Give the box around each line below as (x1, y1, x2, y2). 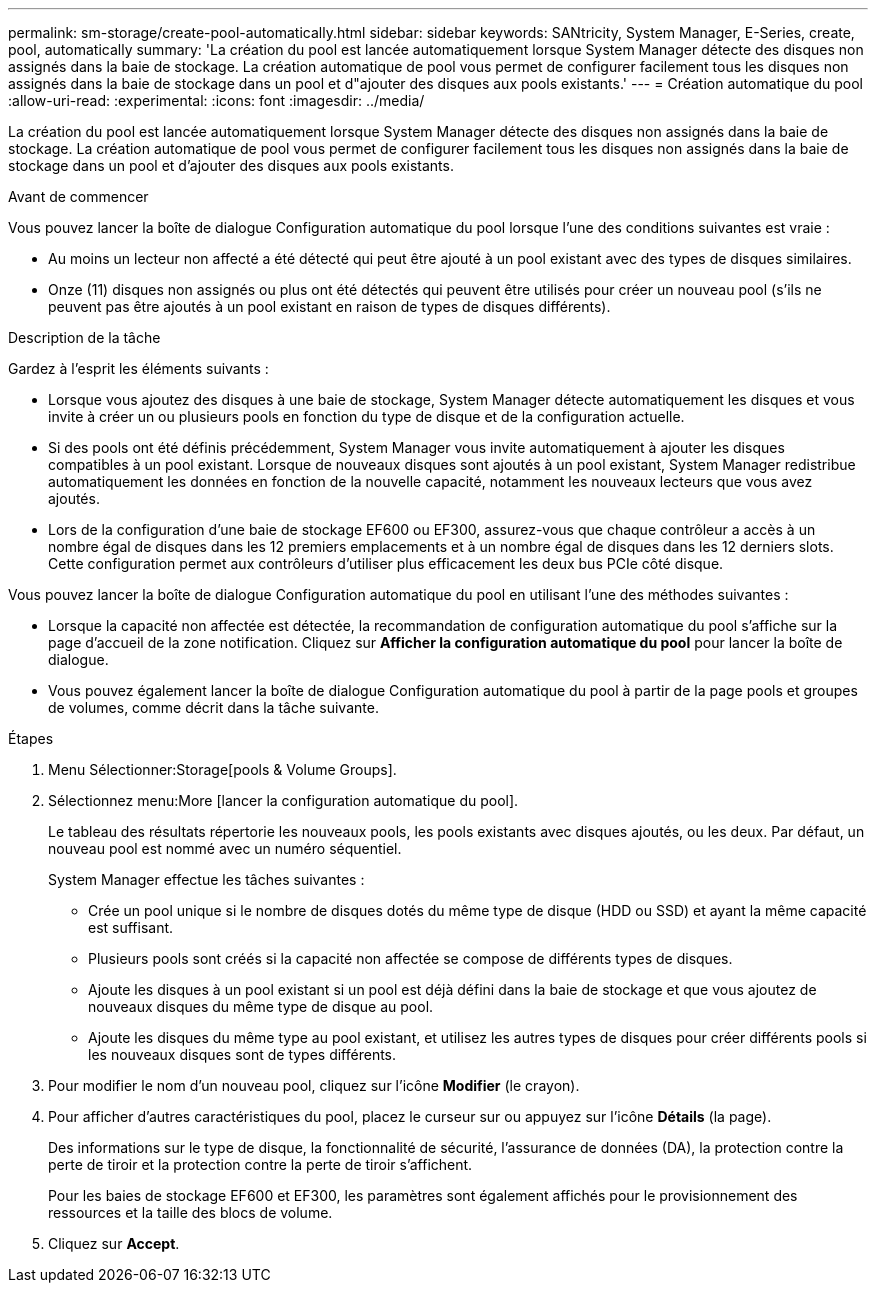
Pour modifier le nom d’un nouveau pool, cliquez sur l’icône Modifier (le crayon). (48, 1077, 580, 1094)
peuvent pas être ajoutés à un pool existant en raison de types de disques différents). (48, 298, 611, 315)
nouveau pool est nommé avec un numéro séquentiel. (48, 840, 402, 857)
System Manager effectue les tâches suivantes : (48, 871, 365, 888)
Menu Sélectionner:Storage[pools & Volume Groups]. (48, 761, 397, 778)
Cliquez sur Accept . (48, 1235, 180, 1252)
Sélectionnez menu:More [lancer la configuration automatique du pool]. (48, 792, 519, 809)
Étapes (8, 730, 54, 747)
